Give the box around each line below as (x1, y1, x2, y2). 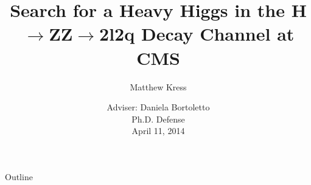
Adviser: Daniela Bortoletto (107, 101, 210, 113)
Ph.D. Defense (131, 112, 185, 125)
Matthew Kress (130, 80, 187, 93)
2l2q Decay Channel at (99, 21, 295, 46)
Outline (5, 170, 33, 183)
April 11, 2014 (131, 124, 185, 137)
